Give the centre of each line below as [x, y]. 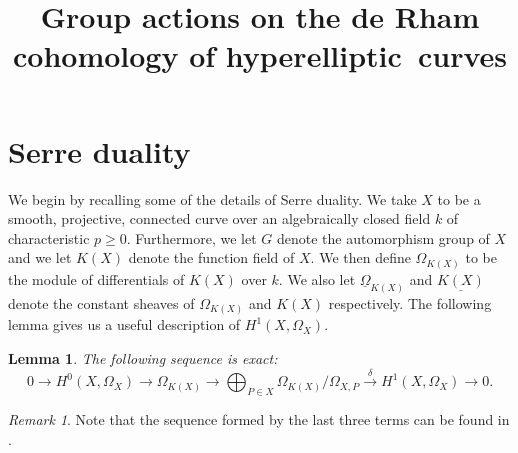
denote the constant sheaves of [101, 302]
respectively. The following [410, 302]
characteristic [49, 237]
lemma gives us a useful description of [124, 324]
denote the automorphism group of [383, 237]
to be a [459, 198]
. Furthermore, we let [191, 237]
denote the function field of [211, 257]
